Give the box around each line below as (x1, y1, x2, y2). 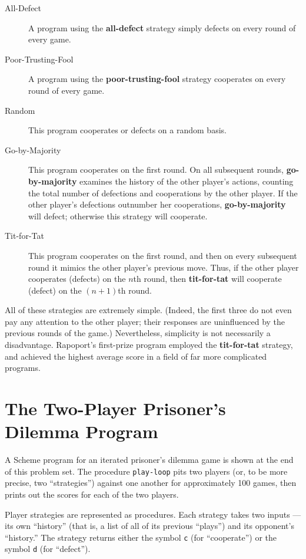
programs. (5, 361, 41, 374)
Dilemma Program (5, 419, 158, 443)
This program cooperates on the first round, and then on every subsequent (28, 249, 297, 261)
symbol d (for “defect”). (5, 542, 91, 555)
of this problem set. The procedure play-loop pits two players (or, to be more (5, 465, 288, 477)
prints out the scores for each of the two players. (5, 488, 179, 500)
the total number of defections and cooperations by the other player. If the (28, 186, 298, 199)
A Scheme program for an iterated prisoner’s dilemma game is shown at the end (5, 453, 294, 466)
